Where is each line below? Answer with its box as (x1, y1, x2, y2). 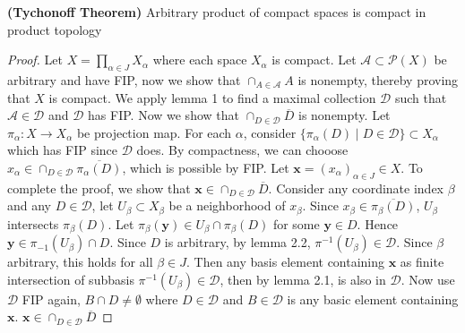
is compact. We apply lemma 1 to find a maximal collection (48, 88, 376, 107)
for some (272, 214, 320, 233)
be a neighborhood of (168, 196, 286, 215)
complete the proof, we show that (7, 178, 191, 197)
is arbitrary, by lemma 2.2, (164, 233, 311, 252)
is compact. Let (271, 50, 357, 69)
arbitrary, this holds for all (7, 252, 153, 271)
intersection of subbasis (7, 269, 134, 288)
